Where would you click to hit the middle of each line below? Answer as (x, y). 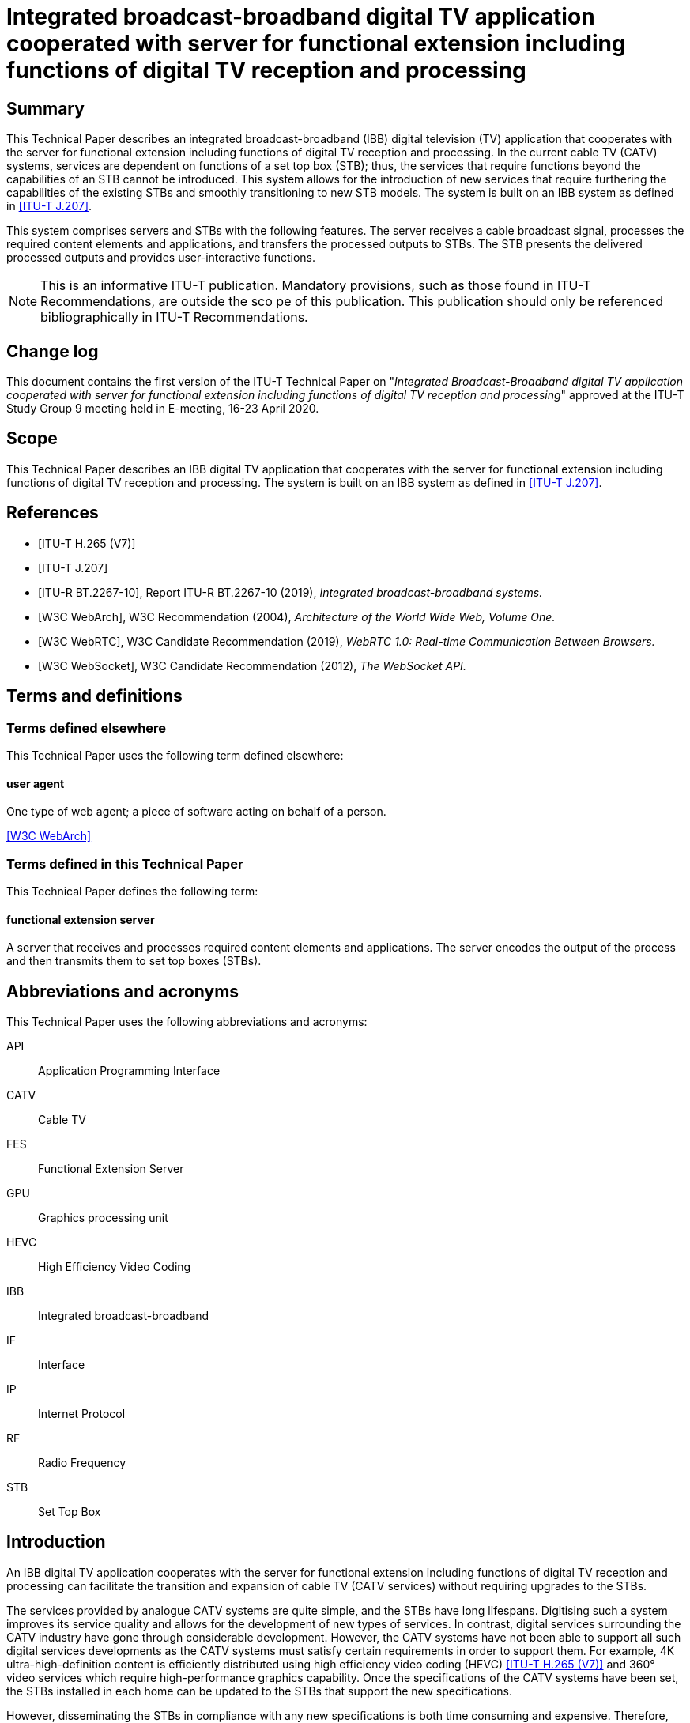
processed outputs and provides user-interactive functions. (161, 258)
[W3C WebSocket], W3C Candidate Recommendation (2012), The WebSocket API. (252, 665)
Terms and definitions (94, 696)
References (53, 513)
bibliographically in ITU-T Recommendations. (174, 317)
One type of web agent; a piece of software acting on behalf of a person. (196, 812)
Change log (53, 351)
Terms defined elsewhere (87, 728)
